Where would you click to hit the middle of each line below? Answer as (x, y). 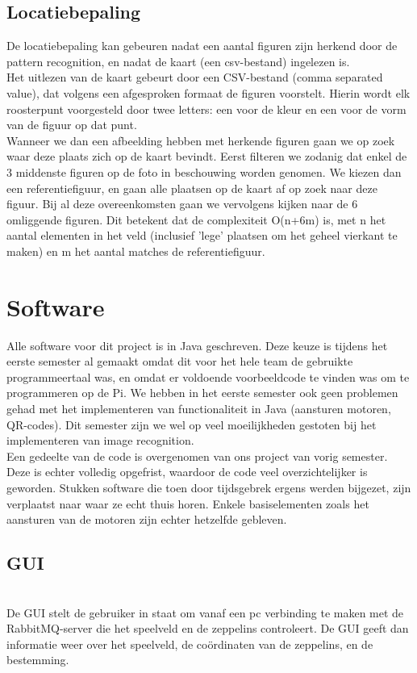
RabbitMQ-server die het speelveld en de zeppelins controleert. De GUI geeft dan (208, 628)
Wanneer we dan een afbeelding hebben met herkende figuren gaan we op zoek (201, 140)
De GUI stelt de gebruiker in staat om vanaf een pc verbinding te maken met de (205, 612)
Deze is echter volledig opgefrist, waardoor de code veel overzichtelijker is (187, 472)
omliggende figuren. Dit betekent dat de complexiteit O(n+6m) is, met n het (196, 219)
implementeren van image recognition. (100, 440)
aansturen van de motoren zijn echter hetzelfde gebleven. (147, 519)
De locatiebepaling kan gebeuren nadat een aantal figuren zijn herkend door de (202, 46)
